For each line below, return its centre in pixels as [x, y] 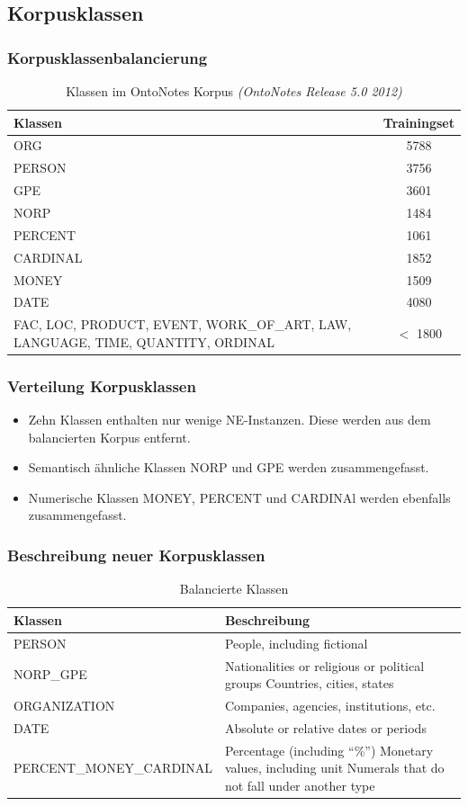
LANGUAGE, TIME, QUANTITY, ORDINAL [144, 341]
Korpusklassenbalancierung [108, 57]
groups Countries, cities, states [309, 683]
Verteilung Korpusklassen [102, 385]
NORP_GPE [50, 674]
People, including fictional [296, 643]
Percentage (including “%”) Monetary [329, 750]
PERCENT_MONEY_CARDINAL [113, 768]
